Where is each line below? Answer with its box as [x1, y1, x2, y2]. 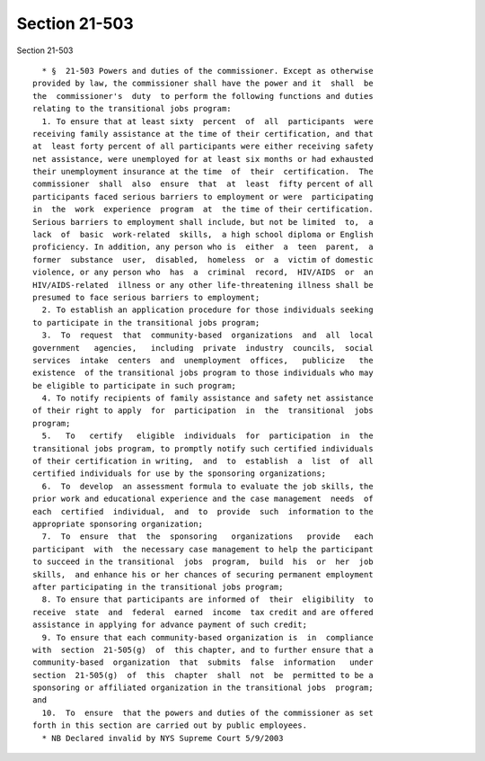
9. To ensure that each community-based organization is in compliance [41, 632, 374, 642]
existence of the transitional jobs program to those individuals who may [32, 368, 374, 378]
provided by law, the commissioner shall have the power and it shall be [32, 78, 374, 89]
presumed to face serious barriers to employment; [32, 292, 260, 302]
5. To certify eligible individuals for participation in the [41, 431, 374, 441]
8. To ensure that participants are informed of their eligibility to [41, 595, 374, 604]
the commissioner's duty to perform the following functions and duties [32, 91, 374, 101]
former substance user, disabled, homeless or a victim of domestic [32, 255, 374, 264]
